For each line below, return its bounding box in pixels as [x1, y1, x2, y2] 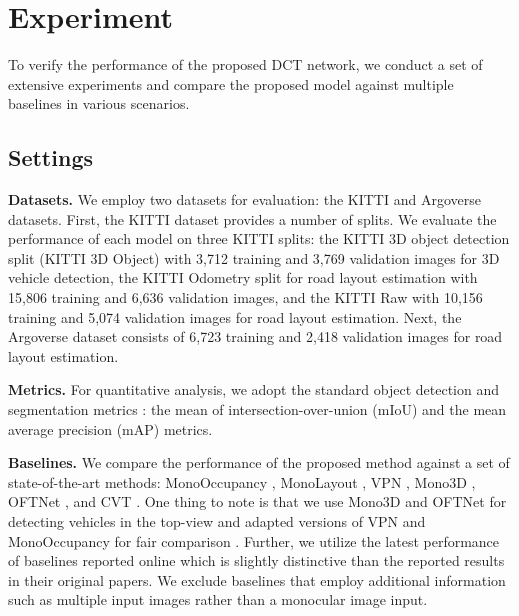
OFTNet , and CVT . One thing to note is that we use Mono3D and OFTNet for [8, 491, 507, 512]
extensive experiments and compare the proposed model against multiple [8, 73, 454, 94]
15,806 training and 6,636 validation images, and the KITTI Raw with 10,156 [8, 287, 483, 308]
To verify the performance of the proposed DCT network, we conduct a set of [8, 54, 483, 75]
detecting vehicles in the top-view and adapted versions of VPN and [8, 511, 426, 532]
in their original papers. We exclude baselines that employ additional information [8, 569, 506, 590]
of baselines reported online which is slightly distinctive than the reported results [8, 550, 505, 571]
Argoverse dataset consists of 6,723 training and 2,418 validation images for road [8, 326, 503, 347]
